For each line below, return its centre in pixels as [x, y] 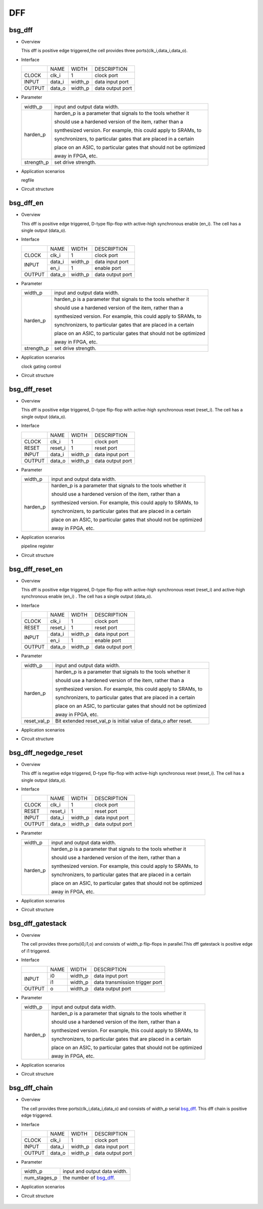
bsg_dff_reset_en [36, 569]
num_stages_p [41, 1178]
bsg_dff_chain [31, 1088]
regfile [28, 180]
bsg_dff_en [26, 203]
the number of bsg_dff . [89, 1178]
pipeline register [38, 546]
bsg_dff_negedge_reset [46, 753]
